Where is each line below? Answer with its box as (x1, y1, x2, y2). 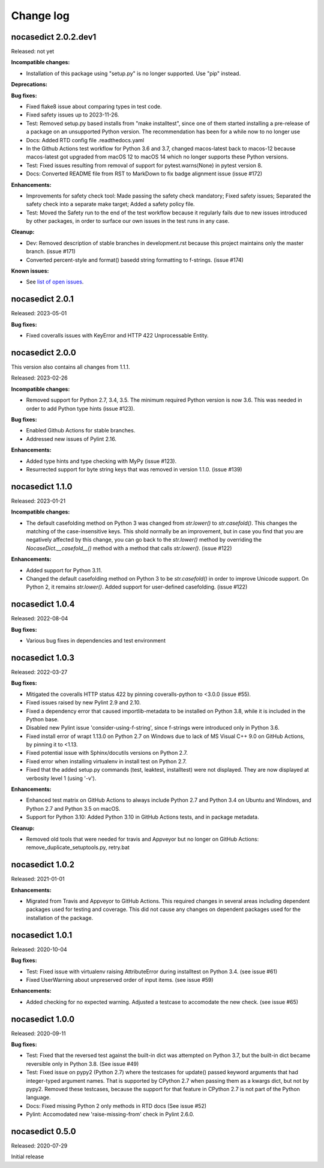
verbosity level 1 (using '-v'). (26, 775, 97, 782)
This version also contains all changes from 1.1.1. (11, 363, 130, 371)
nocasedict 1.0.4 (11, 599, 75, 610)
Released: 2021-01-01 (11, 876, 65, 883)
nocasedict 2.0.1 (11, 294, 74, 304)
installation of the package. (26, 914, 94, 921)
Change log (11, 9, 70, 22)
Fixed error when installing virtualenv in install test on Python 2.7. (26, 757, 187, 765)
